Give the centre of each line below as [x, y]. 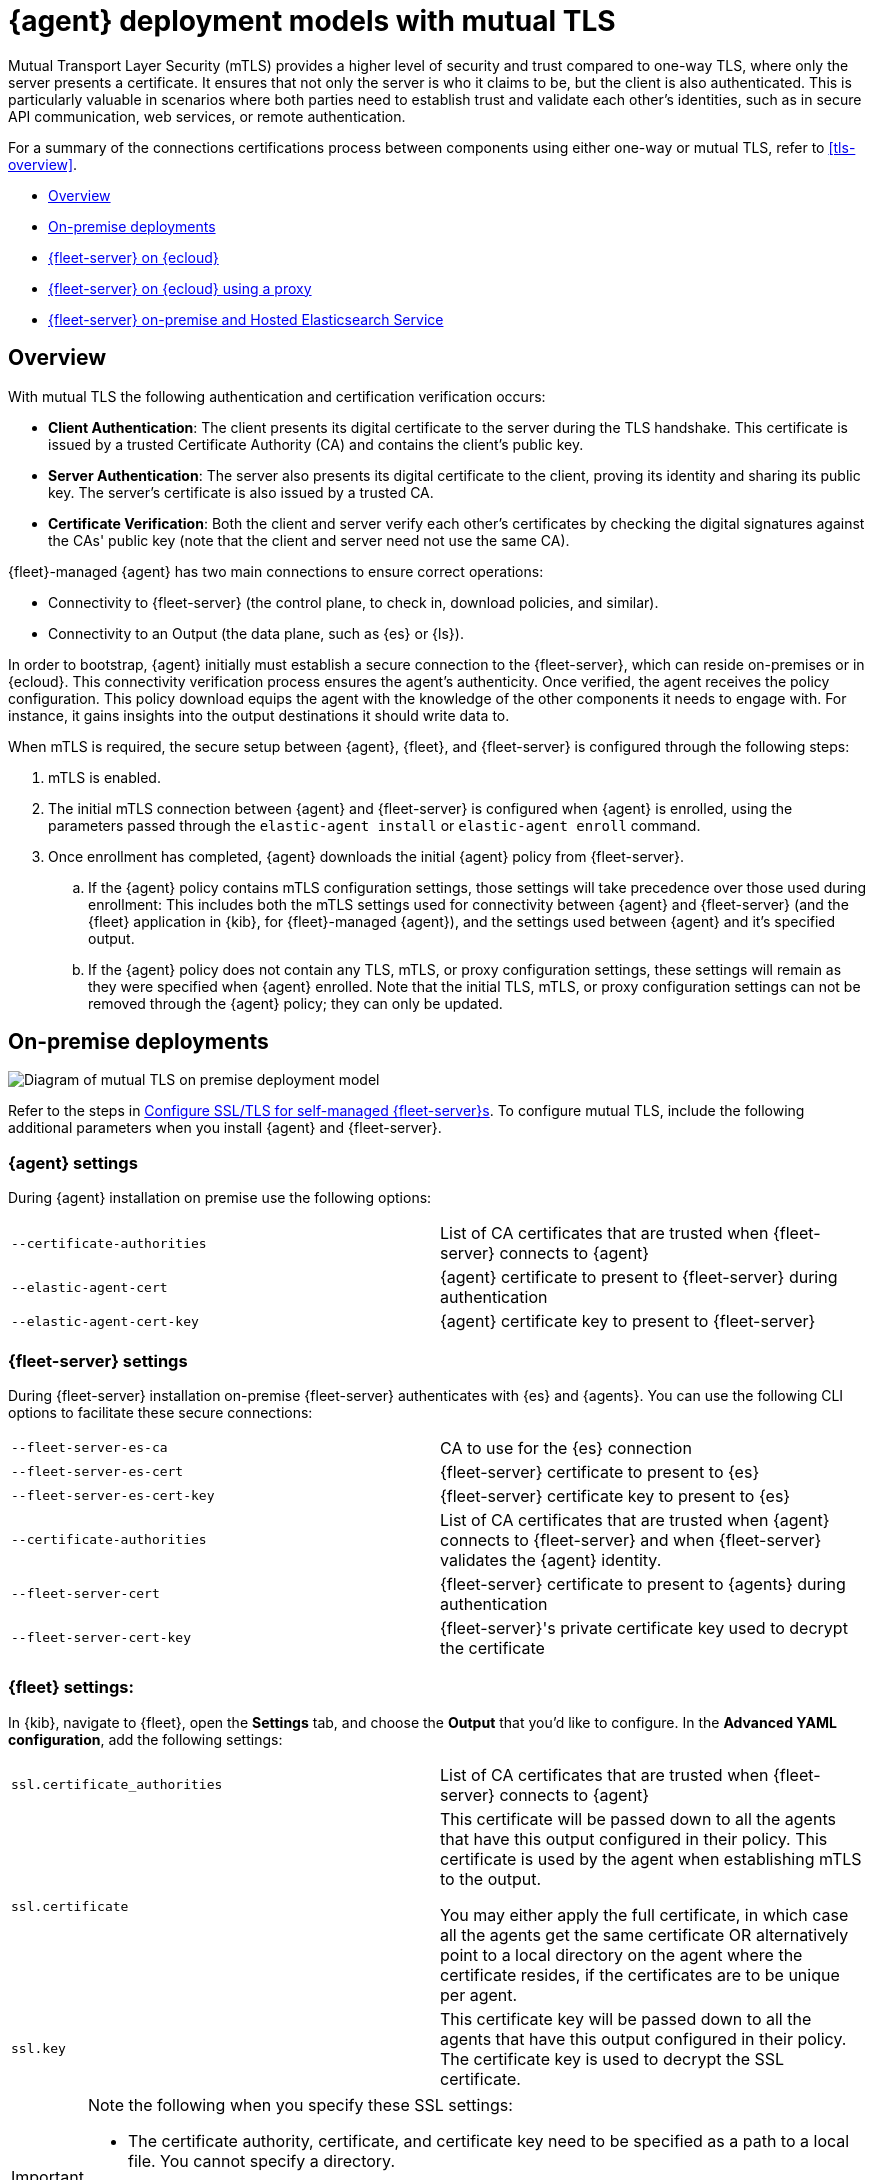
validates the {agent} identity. [551, 1559]
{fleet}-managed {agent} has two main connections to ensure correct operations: [276, 571]
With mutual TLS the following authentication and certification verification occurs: [277, 396]
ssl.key [38, 2049]
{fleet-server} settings [98, 1360]
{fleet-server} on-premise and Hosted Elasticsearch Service [246, 319]
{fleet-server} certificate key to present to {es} [615, 1495]
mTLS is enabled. [104, 777]
